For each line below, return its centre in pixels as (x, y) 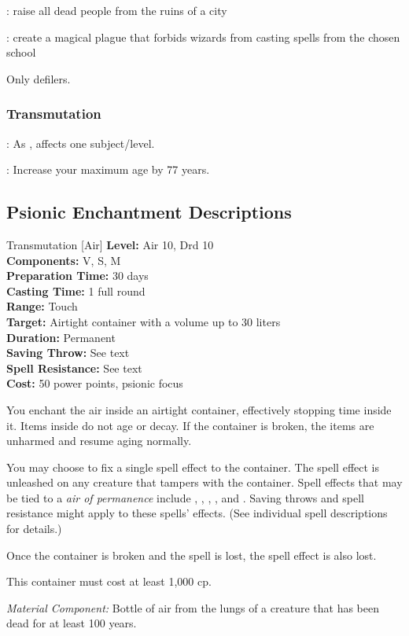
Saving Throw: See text (68, 353)
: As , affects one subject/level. (81, 143)
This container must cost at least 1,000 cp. (109, 581)
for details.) (34, 529)
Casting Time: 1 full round (76, 290)
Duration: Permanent (61, 337)
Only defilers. (39, 78)
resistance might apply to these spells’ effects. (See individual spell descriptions (197, 513)
